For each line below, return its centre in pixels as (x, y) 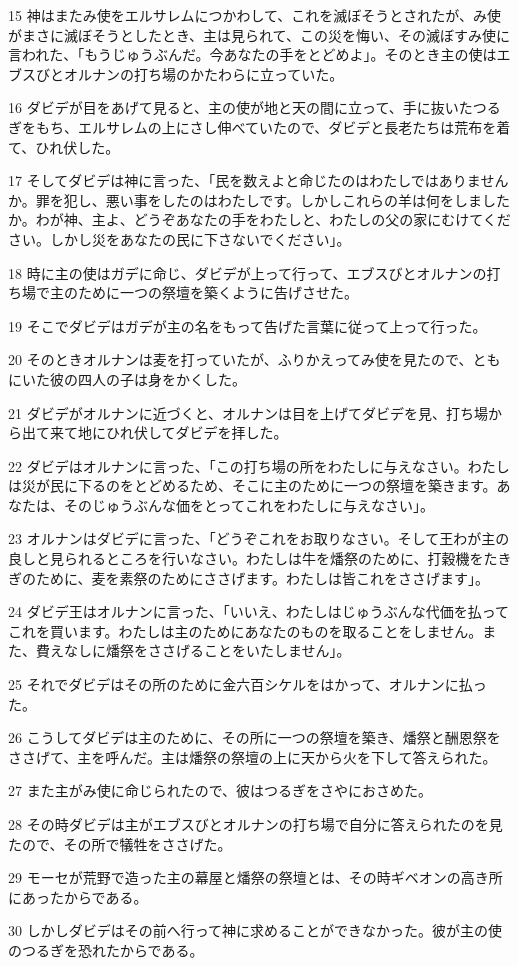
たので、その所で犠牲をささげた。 (120, 843)
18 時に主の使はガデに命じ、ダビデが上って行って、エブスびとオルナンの (247, 272)
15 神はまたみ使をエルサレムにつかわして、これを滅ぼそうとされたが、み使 (254, 15)
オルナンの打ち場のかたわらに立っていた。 (203, 73)
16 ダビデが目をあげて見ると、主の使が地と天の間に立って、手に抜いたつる (254, 107)
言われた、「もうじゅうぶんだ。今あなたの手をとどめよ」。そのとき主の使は (252, 54)
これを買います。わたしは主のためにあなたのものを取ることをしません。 (245, 630)
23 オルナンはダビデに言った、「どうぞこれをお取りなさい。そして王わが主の (259, 538)
